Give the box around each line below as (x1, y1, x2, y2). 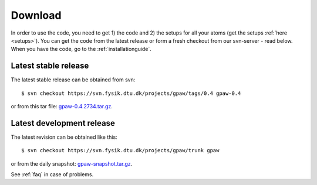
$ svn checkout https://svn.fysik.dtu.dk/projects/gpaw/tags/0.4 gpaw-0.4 (21, 90, 241, 97)
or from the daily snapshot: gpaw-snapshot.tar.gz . (11, 160, 133, 167)
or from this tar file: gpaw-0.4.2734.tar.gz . (11, 103, 113, 110)
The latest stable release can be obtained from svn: (11, 76, 136, 83)
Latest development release (11, 118, 116, 128)
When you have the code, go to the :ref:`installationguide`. (11, 46, 152, 53)
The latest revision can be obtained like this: (11, 133, 117, 141)
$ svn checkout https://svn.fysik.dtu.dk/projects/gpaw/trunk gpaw (21, 147, 220, 154)
